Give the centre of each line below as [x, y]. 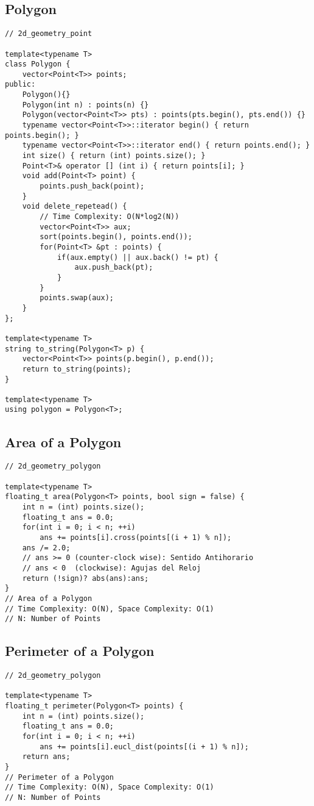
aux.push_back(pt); [114, 268]
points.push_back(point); [92, 186]
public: [20, 85]
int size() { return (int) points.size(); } [114, 156]
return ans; [46, 757]
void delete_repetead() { [75, 207]
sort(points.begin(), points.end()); [116, 237]
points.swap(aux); [77, 298]
